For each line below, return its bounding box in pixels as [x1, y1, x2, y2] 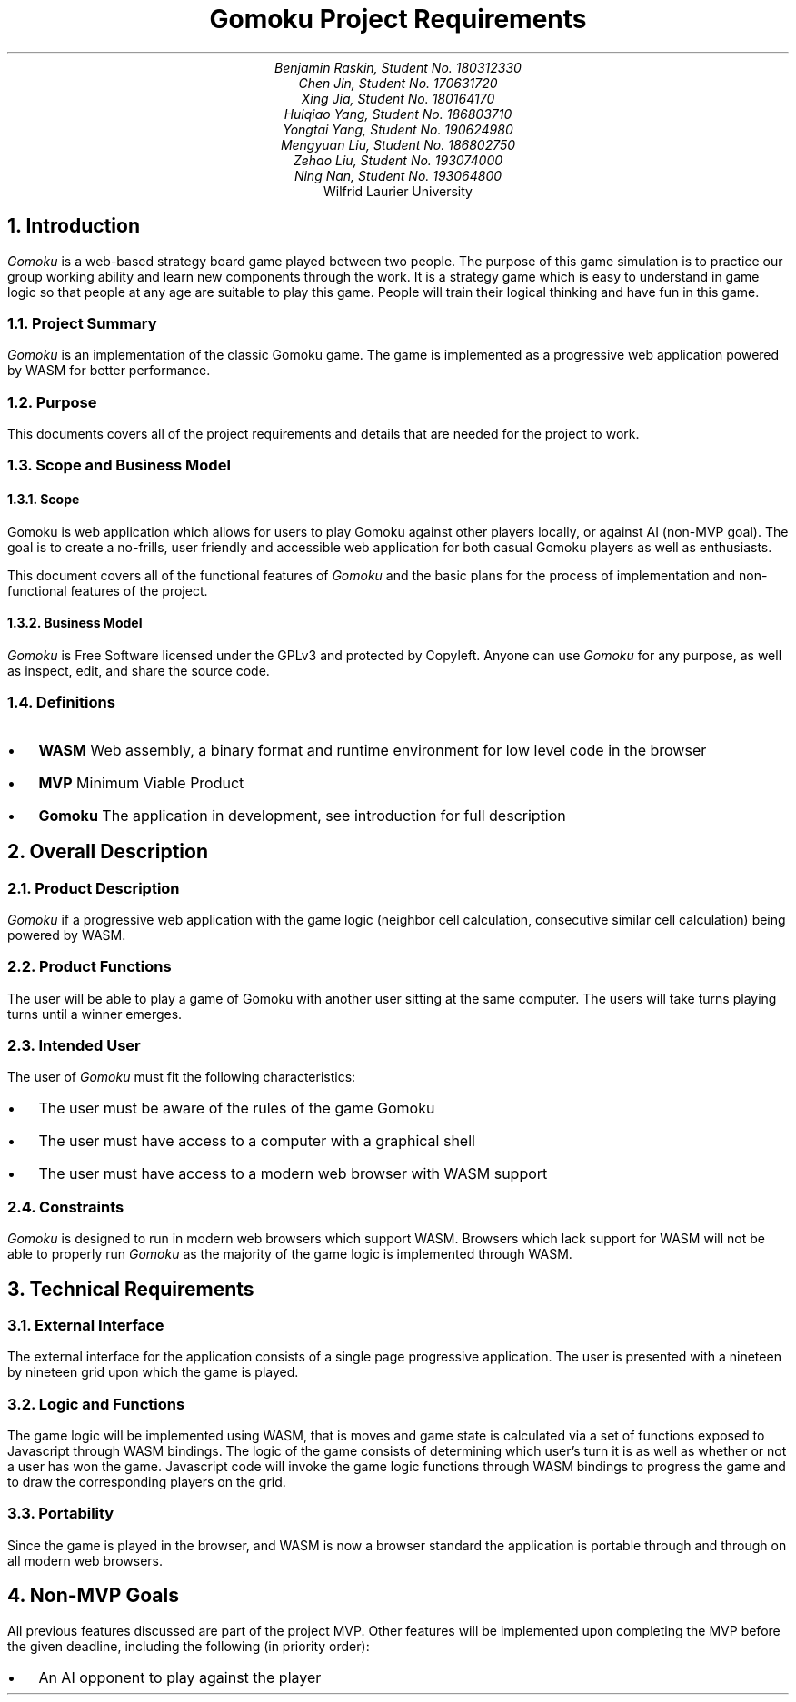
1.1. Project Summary [7, 313, 157, 332]
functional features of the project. [7, 582, 208, 599]
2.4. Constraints [7, 1197, 124, 1216]
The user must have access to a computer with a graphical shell [38, 1132, 475, 1151]
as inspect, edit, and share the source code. [7, 662, 270, 678]
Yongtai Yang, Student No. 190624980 [283, 121, 513, 137]
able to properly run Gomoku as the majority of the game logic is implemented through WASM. [7, 1246, 572, 1262]
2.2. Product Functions [7, 957, 172, 976]
